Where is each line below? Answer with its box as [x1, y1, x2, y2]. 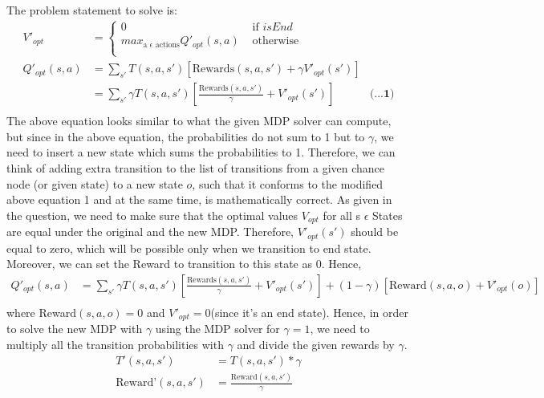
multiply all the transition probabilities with [6, 336, 224, 353]
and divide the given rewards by [237, 336, 395, 353]
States [372, 206, 403, 223]
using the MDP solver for [155, 320, 280, 337]
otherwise [252, 35, 299, 47]
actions [155, 40, 180, 49]
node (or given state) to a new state [6, 175, 183, 192]
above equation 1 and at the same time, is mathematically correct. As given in [6, 191, 392, 208]
